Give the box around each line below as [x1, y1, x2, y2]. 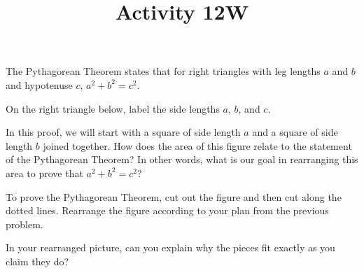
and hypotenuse [6, 77, 73, 92]
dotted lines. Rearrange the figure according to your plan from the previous [6, 203, 329, 218]
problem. [6, 216, 43, 231]
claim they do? [6, 253, 69, 268]
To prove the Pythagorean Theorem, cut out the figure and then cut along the [6, 189, 342, 204]
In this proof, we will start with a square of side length [6, 125, 241, 139]
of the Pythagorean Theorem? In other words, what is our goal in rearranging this [6, 152, 358, 167]
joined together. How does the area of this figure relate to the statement [43, 138, 352, 153]
